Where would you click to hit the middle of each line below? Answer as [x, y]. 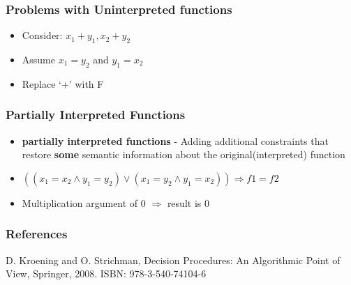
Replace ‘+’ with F [63, 83]
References [37, 234]
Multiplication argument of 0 [84, 202]
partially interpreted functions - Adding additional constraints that [175, 140]
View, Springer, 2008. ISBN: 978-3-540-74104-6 [106, 274]
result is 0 [188, 202]
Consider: [42, 35]
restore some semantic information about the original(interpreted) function [184, 154]
